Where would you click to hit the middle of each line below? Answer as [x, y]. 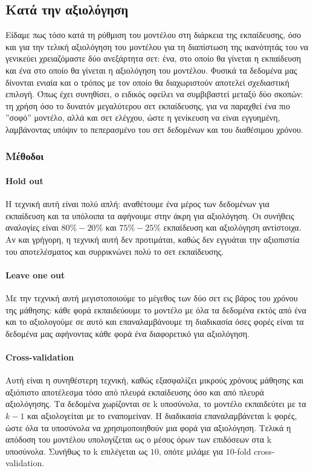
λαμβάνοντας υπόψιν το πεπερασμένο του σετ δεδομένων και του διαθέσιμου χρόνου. [154, 129]
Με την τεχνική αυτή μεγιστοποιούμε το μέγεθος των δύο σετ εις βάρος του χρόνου [152, 297]
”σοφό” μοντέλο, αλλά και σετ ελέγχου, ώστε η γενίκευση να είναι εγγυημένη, [143, 117]
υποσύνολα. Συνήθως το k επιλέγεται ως [77, 451]
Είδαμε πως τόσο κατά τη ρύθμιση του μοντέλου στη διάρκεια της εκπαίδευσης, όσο [153, 35]
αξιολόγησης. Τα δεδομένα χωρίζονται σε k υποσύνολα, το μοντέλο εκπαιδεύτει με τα [156, 404]
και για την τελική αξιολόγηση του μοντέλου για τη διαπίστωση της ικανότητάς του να [157, 46]
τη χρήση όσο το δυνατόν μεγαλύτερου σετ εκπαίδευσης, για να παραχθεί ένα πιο [148, 105]
